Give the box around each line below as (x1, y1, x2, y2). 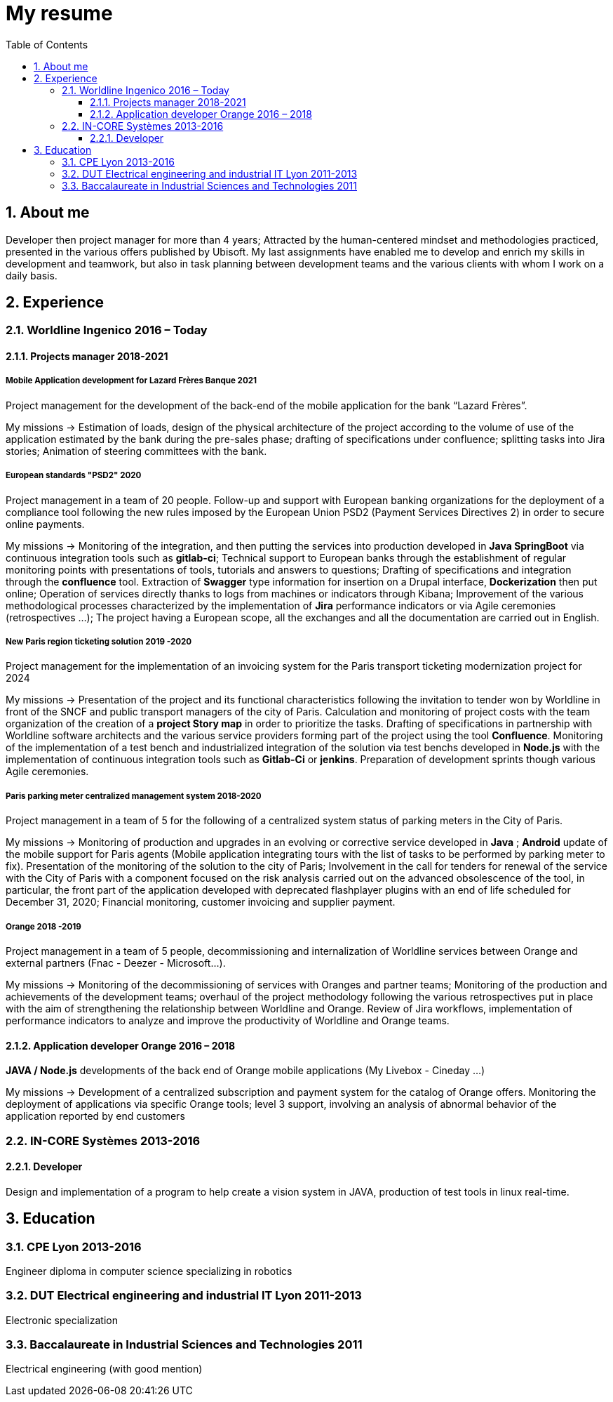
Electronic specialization (6, 1314, 118, 1326)
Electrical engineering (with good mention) (6, 1363, 203, 1375)
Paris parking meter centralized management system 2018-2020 (6, 791, 262, 801)
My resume (6, 1, 113, 25)
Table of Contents (6, 38, 88, 51)
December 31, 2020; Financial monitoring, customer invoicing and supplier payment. (6, 896, 396, 908)
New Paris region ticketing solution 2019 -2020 (6, 637, 192, 647)
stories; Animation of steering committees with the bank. (6, 444, 267, 457)
